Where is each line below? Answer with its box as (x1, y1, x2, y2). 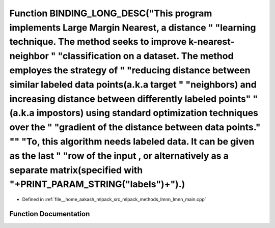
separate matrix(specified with (9, 164, 143, 176)
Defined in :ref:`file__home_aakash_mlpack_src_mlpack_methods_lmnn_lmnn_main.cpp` (22, 196, 206, 203)
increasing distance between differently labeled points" (9, 93, 251, 104)
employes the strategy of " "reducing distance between (9, 64, 251, 76)
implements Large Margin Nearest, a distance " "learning (9, 22, 257, 33)
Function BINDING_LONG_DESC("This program (9, 8, 212, 19)
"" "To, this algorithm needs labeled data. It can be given (9, 135, 255, 147)
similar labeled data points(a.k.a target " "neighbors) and (9, 79, 257, 90)
